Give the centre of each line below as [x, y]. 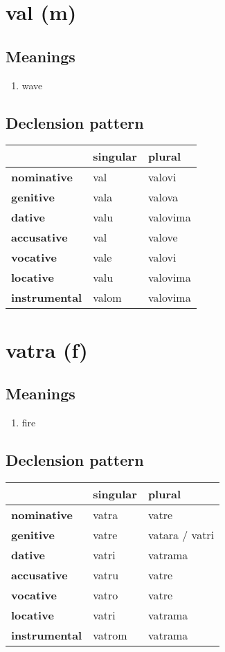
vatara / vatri [181, 534]
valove [163, 237]
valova [163, 197]
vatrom [110, 635]
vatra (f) [47, 349]
